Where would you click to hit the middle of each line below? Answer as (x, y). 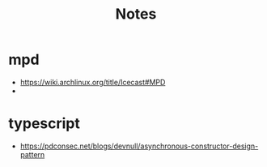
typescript (44, 124)
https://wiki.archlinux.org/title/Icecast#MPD (93, 82)
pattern (32, 154)
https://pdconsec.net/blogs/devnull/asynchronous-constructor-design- (139, 146)
